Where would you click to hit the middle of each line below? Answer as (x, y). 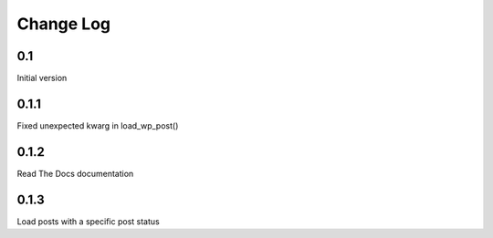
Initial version (42, 78)
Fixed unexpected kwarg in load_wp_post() (98, 125)
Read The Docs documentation (75, 173)
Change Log (64, 24)
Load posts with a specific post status (88, 221)
